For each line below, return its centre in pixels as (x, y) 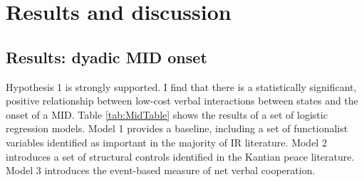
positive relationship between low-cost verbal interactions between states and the (182, 101)
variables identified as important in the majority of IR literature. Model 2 (166, 142)
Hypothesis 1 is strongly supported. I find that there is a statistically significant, (181, 86)
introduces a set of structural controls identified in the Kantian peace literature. (180, 156)
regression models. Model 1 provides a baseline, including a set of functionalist (177, 128)
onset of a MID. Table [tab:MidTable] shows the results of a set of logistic (167, 114)
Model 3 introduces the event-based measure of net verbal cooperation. (161, 170)
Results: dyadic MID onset (106, 57)
